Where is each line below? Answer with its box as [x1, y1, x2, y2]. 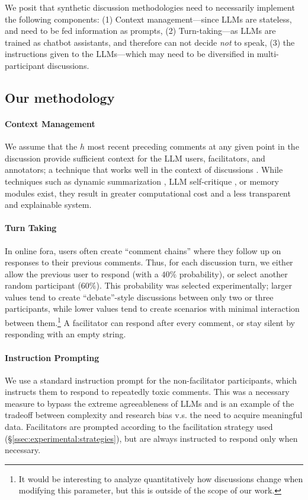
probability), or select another [179, 267, 288, 280]
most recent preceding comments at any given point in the [87, 140, 299, 153]
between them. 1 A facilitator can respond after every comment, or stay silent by [5, 315, 296, 328]
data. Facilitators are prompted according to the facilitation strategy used [5, 420, 273, 433]
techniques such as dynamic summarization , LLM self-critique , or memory [5, 175, 279, 187]
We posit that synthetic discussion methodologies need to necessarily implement [5, 1, 295, 13]
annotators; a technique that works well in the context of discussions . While [5, 163, 283, 176]
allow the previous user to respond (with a [5, 267, 159, 280]
